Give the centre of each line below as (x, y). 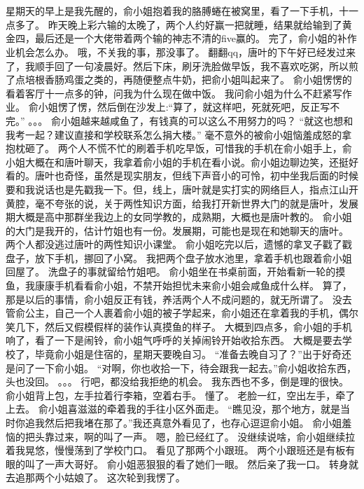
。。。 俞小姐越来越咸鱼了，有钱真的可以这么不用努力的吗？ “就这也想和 (191, 120)
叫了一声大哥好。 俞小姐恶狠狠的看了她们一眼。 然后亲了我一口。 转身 (187, 463)
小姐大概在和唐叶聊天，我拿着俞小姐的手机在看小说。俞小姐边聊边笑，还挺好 (182, 161)
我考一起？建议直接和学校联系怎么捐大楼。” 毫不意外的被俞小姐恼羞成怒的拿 (179, 134)
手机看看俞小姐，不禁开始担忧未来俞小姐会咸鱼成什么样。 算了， (203, 285)
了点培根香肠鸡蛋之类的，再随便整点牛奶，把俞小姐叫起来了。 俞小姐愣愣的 (179, 80)
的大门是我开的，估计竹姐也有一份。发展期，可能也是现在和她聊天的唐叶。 (177, 230)
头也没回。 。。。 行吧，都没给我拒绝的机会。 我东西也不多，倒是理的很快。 (177, 381)
